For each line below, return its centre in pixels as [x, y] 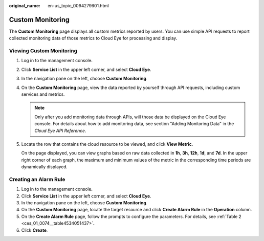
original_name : [25, 6]
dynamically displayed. [44, 167]
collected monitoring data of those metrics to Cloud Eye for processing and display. [93, 38]
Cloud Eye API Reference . [60, 131]
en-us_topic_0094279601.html [78, 6]
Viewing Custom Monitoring [43, 51]
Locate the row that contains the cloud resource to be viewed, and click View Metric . [107, 144]
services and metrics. [43, 94]
